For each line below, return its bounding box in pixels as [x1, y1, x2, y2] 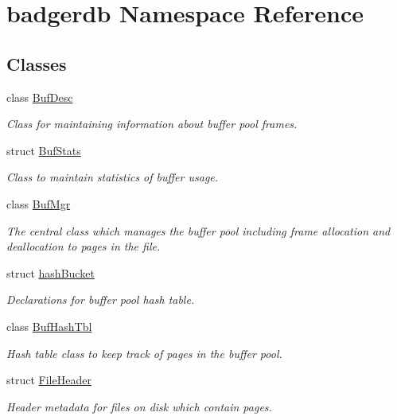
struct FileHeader [6, 371, 91, 388]
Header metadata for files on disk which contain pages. [6, 398, 272, 414]
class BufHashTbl [6, 317, 92, 334]
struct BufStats [6, 142, 81, 158]
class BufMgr [6, 195, 71, 212]
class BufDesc [6, 88, 73, 105]
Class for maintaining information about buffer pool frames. [6, 115, 298, 132]
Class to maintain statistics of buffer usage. [6, 169, 219, 185]
